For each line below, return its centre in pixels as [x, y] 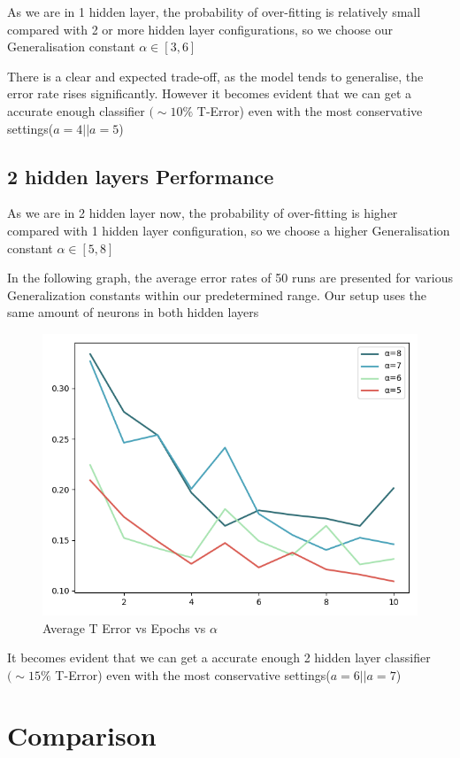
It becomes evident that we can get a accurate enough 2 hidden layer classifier [219, 657]
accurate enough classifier [76, 110]
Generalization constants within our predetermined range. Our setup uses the [217, 294]
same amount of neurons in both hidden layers [133, 312]
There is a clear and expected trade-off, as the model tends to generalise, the [215, 76]
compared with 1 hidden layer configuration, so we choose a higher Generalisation [229, 230]
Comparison [82, 735]
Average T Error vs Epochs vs [124, 627]
